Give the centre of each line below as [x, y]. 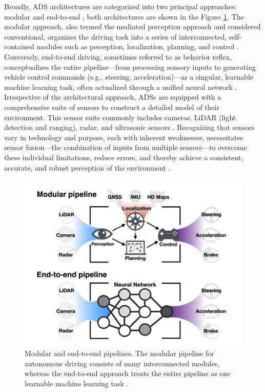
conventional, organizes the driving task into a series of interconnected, [116, 36]
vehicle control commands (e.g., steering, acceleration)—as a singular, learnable [129, 77]
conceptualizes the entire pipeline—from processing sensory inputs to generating [130, 67]
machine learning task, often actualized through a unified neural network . [121, 87]
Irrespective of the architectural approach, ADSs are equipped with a [113, 97]
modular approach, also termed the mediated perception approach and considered [132, 26]
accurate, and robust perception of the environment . [87, 167]
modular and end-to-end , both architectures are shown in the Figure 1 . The [124, 16]
